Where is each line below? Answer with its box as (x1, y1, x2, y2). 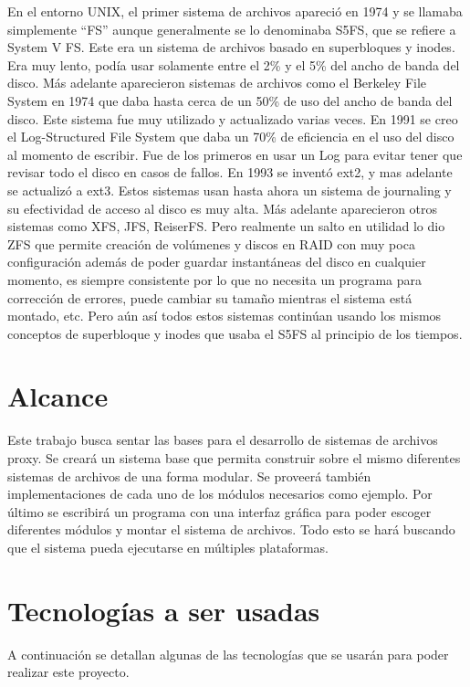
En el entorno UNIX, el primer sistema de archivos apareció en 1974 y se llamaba (7, 2, 463, 20)
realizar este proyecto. (7, 662, 130, 682)
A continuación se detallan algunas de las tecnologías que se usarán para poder (7, 644, 449, 663)
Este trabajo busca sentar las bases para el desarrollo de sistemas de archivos (7, 430, 438, 449)
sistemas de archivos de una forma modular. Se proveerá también (7, 466, 371, 485)
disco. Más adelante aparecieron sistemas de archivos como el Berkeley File (7, 73, 427, 92)
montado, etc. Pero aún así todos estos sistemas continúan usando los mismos (7, 306, 442, 325)
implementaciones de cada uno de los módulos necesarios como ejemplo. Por (7, 484, 433, 503)
